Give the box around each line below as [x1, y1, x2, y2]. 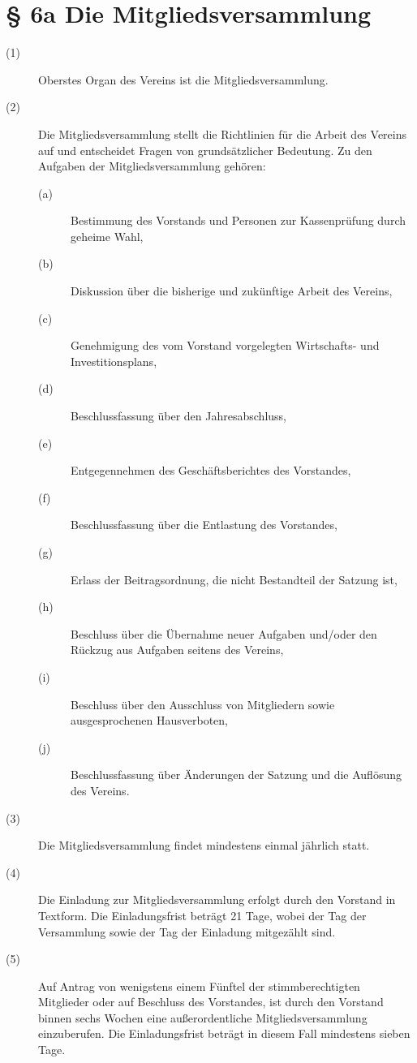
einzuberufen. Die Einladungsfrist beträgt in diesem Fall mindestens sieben [38, 1025, 411, 1042]
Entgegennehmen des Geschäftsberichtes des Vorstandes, [71, 462, 351, 479]
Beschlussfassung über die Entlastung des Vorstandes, [71, 516, 337, 533]
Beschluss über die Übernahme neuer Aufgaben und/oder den [71, 625, 377, 642]
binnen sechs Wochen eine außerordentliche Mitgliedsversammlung [38, 1009, 368, 1026]
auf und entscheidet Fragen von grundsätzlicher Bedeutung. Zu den [38, 141, 372, 158]
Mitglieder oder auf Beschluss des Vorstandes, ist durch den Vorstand [38, 993, 384, 1010]
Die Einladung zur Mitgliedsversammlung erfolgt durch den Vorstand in [38, 891, 396, 908]
